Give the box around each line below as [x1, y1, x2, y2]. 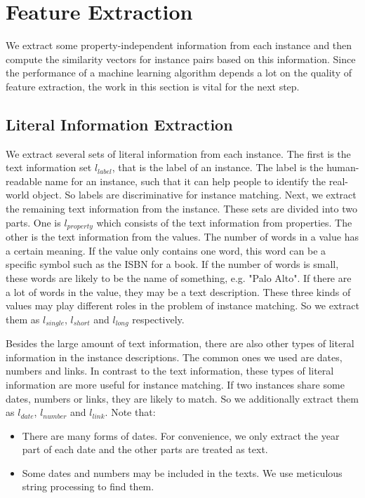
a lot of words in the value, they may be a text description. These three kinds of [6, 284, 351, 299]
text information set [6, 160, 92, 175]
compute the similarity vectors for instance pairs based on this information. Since [6, 51, 356, 66]
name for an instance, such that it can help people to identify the [45, 173, 326, 188]
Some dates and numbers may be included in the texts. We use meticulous [22, 465, 343, 480]
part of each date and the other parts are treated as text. [22, 442, 268, 457]
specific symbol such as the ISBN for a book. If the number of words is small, [6, 257, 339, 271]
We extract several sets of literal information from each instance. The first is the [6, 146, 351, 161]
